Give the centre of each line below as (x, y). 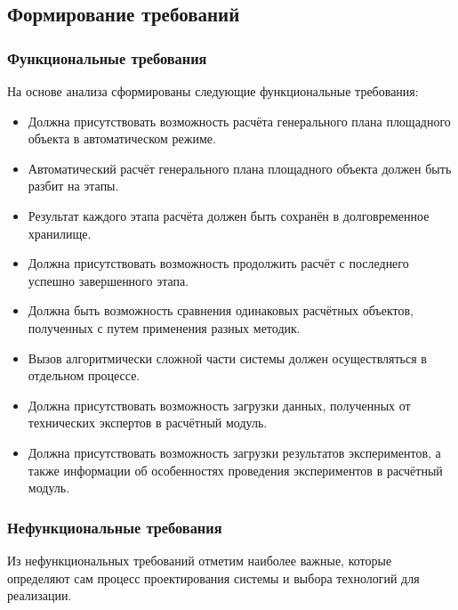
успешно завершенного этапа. (108, 280)
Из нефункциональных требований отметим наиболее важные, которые (200, 560)
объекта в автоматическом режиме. (122, 138)
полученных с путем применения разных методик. (164, 327)
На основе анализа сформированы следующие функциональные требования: (213, 91)
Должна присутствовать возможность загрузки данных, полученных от (219, 405)
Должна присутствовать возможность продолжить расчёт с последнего (218, 263)
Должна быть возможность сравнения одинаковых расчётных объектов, (221, 310)
